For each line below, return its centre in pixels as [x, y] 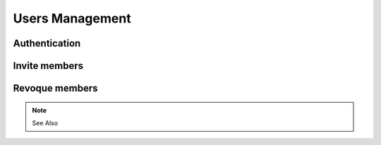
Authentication [47, 43]
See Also [45, 122]
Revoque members [55, 88]
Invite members [48, 66]
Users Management [72, 18]
